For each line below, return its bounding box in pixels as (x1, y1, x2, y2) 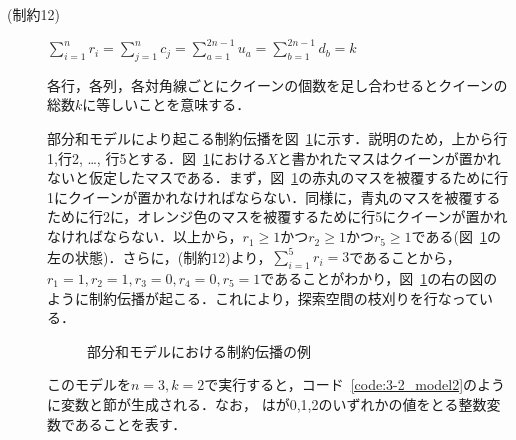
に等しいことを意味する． (82, 94, 251, 115)
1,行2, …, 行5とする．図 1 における (47, 147, 266, 168)
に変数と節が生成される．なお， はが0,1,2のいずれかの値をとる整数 (47, 393, 487, 414)
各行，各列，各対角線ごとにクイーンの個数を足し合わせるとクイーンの (47, 74, 508, 95)
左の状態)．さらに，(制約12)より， (47, 246, 272, 267)
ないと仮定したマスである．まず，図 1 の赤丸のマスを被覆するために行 (47, 167, 509, 188)
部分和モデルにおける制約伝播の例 (87, 340, 311, 361)
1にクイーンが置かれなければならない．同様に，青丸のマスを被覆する (47, 186, 501, 207)
